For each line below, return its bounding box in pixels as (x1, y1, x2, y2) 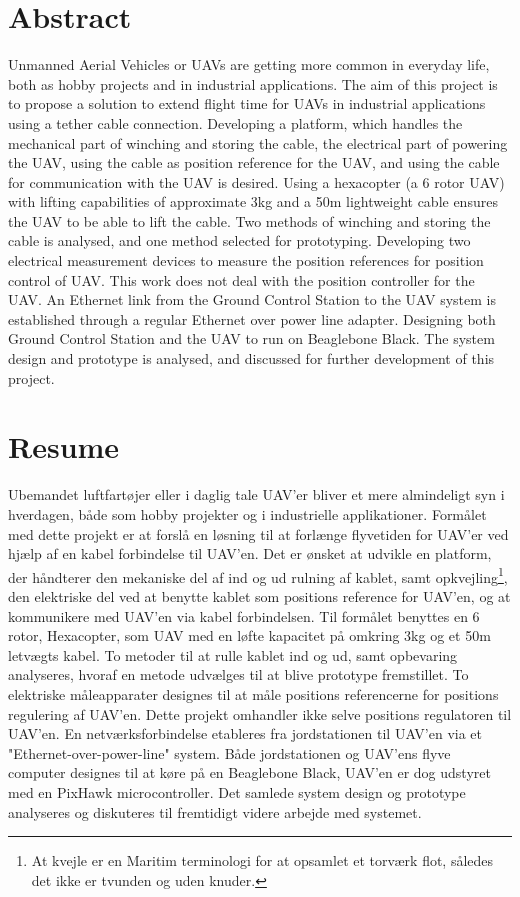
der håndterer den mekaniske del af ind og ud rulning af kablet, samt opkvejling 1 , (8, 563, 508, 587)
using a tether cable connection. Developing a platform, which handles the (8, 112, 463, 133)
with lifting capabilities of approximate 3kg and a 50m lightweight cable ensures (8, 191, 498, 212)
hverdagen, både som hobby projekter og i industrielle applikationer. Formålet (8, 503, 487, 524)
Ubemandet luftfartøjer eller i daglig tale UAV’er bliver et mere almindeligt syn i (8, 484, 505, 505)
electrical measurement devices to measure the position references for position (8, 250, 484, 271)
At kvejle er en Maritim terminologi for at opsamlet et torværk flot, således (31, 850, 494, 871)
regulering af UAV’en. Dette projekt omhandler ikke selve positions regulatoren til (8, 703, 512, 724)
